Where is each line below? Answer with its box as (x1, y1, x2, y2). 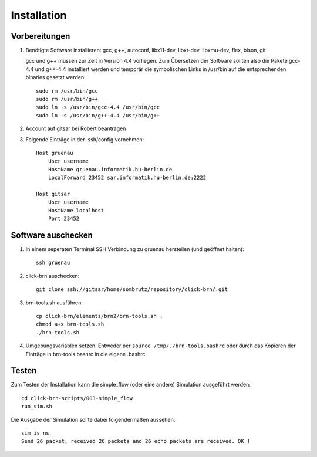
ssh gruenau (36, 259, 70, 266)
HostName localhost (48, 207, 104, 214)
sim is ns (21, 429, 49, 436)
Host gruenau (36, 150, 73, 156)
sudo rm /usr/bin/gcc (36, 87, 98, 94)
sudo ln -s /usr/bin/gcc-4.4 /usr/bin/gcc (36, 104, 160, 111)
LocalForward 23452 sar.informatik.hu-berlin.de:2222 (48, 174, 207, 181)
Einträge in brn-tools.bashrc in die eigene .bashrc (25, 350, 146, 357)
